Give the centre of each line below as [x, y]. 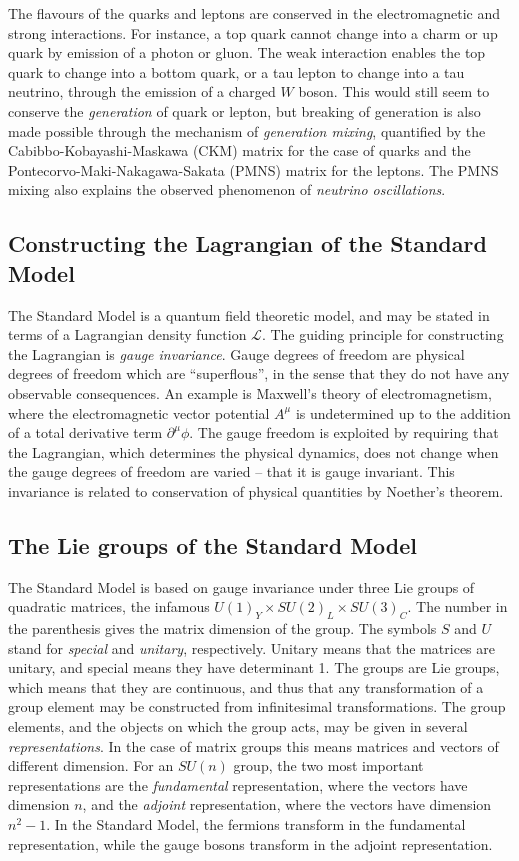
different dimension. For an [91, 765]
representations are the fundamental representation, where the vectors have [238, 784]
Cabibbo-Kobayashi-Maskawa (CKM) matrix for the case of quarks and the [239, 150]
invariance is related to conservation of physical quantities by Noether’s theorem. [256, 490]
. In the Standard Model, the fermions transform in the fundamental [256, 824]
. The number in [457, 606]
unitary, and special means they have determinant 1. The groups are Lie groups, [254, 667]
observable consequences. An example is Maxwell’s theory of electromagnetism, [250, 392]
